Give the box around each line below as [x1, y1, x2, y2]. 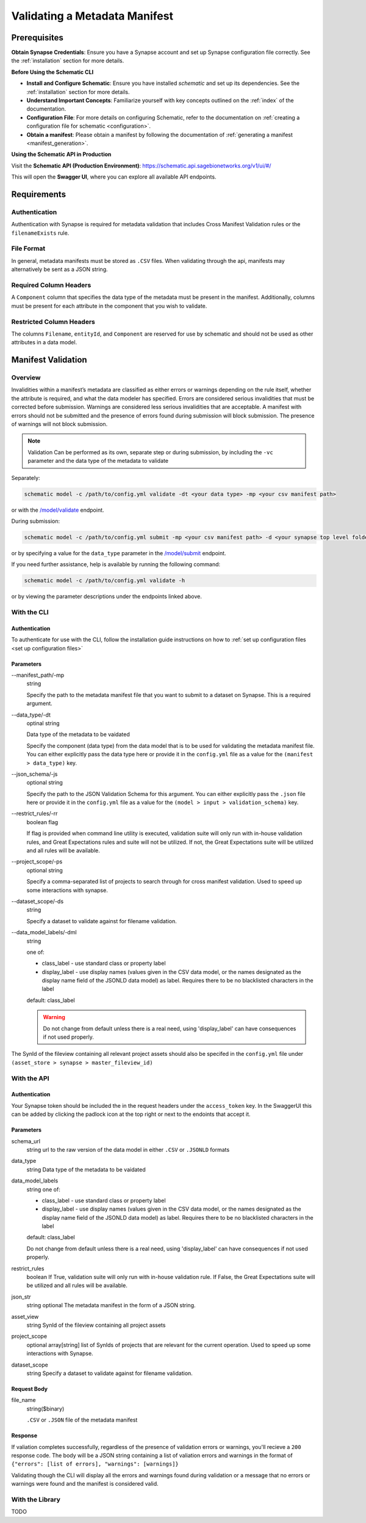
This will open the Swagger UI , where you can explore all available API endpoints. [11, 173, 217, 180]
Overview [11, 374, 41, 382]
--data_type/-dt [11, 711, 51, 718]
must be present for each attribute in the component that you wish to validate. [11, 302, 207, 309]
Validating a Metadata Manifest [11, 9, 174, 23]
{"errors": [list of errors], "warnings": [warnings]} [11, 1461, 179, 1467]
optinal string [26, 719, 60, 727]
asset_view [11, 1313, 39, 1320]
